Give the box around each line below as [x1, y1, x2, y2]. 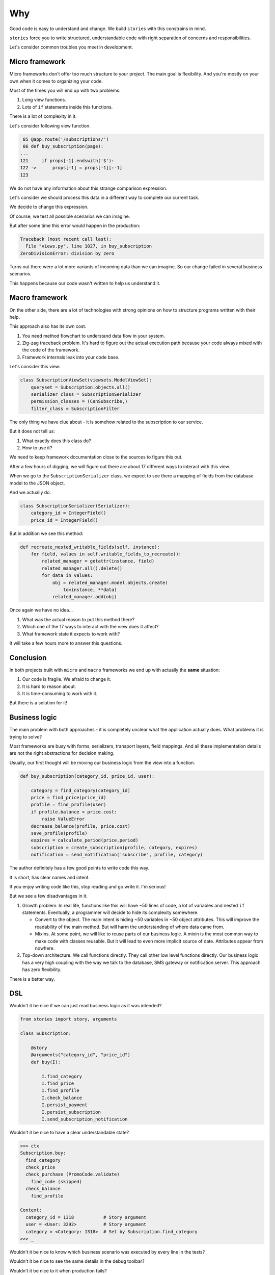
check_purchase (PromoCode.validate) [25, 1171, 120, 1178]
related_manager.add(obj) [52, 594, 117, 600]
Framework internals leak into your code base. [22, 354, 120, 360]
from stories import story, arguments [20, 1016, 117, 1022]
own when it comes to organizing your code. [9, 78, 103, 84]
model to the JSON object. [9, 480, 65, 486]
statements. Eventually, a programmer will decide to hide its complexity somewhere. [22, 909, 199, 915]
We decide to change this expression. [9, 204, 89, 210]
